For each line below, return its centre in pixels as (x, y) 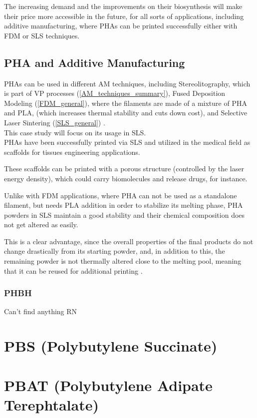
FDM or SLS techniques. (42, 35)
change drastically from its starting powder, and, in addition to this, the (115, 251)
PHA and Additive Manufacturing (95, 62)
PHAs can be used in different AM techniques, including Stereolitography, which (127, 83)
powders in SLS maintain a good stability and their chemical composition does (125, 214)
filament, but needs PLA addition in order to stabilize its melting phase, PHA (124, 205)
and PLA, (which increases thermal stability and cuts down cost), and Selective (126, 113)
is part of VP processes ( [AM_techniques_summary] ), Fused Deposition (115, 93)
